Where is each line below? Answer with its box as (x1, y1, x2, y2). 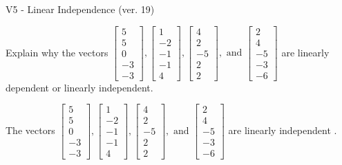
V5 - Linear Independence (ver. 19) (6, 2, 155, 16)
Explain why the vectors (6, 45, 108, 59)
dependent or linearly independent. (6, 80, 153, 94)
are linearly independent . (228, 122, 337, 137)
